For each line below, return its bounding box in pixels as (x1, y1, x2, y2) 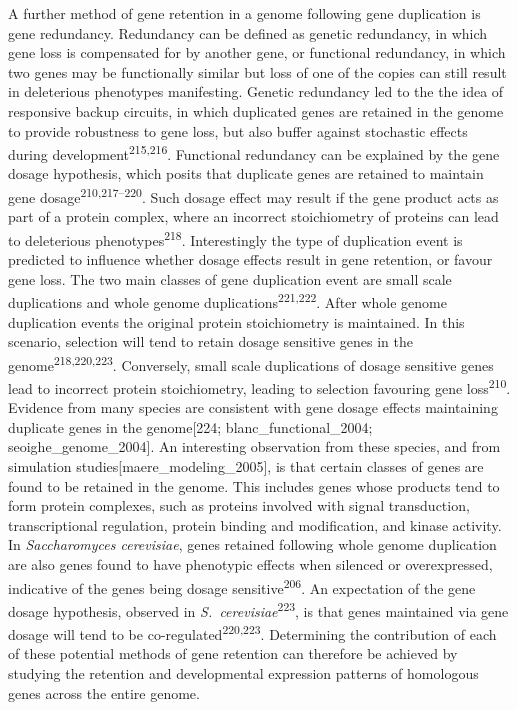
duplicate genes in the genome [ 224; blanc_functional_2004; (8, 416, 373, 437)
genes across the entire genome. (8, 682, 200, 703)
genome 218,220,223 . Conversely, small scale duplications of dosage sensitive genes (8, 351, 494, 375)
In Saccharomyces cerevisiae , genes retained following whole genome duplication (8, 534, 497, 555)
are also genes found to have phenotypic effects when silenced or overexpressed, (8, 553, 493, 574)
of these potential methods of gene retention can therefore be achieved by (8, 643, 458, 664)
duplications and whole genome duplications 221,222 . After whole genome (8, 289, 447, 312)
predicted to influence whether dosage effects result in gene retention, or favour (8, 249, 493, 270)
